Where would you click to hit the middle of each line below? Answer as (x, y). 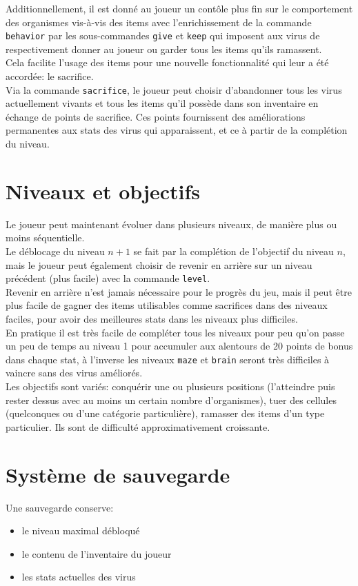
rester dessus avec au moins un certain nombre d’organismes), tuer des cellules (171, 400)
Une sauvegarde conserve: (60, 507)
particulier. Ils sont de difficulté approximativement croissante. (138, 426)
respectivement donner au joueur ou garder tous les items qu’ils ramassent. (164, 49)
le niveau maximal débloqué (81, 531)
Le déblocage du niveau (55, 251)
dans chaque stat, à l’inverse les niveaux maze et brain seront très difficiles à (168, 359)
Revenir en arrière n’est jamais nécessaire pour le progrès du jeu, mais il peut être (179, 291)
